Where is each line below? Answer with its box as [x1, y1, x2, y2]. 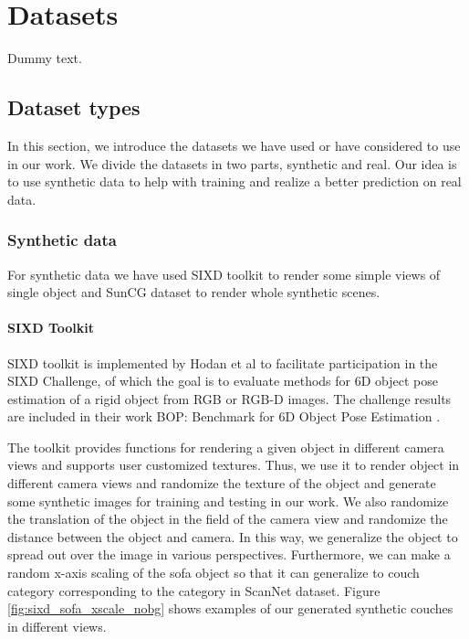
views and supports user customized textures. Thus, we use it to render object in [7, 455, 460, 474]
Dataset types [7, 93, 141, 122]
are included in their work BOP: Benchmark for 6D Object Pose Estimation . [7, 407, 441, 426]
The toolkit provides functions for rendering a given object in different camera [7, 437, 444, 456]
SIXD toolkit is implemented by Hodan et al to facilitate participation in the [7, 353, 438, 372]
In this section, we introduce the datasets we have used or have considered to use [7, 135, 461, 154]
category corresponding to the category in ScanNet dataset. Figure [7, 580, 380, 600]
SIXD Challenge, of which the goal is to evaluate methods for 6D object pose [7, 371, 438, 390]
